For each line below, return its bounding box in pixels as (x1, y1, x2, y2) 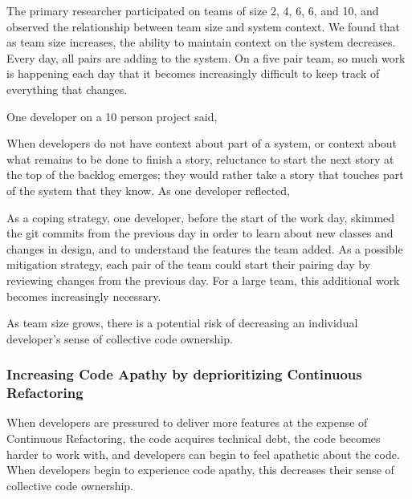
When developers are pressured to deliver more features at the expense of (6, 414, 368, 431)
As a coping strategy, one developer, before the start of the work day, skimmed (6, 209, 395, 225)
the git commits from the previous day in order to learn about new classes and (6, 225, 394, 241)
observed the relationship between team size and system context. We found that (6, 18, 401, 34)
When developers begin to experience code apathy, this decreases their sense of (6, 461, 394, 478)
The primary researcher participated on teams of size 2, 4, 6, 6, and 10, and (6, 2, 379, 18)
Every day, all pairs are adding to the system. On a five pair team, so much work (6, 49, 406, 66)
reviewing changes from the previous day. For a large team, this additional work (6, 271, 400, 288)
